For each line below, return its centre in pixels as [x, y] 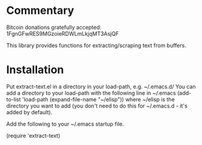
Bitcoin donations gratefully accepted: [54, 27]
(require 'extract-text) [33, 135]
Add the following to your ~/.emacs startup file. [65, 124]
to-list [14, 99]
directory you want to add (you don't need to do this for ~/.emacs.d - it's [97, 106]
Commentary [40, 11]
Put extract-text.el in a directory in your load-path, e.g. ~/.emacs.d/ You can [101, 86]
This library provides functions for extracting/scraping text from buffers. [96, 45]
